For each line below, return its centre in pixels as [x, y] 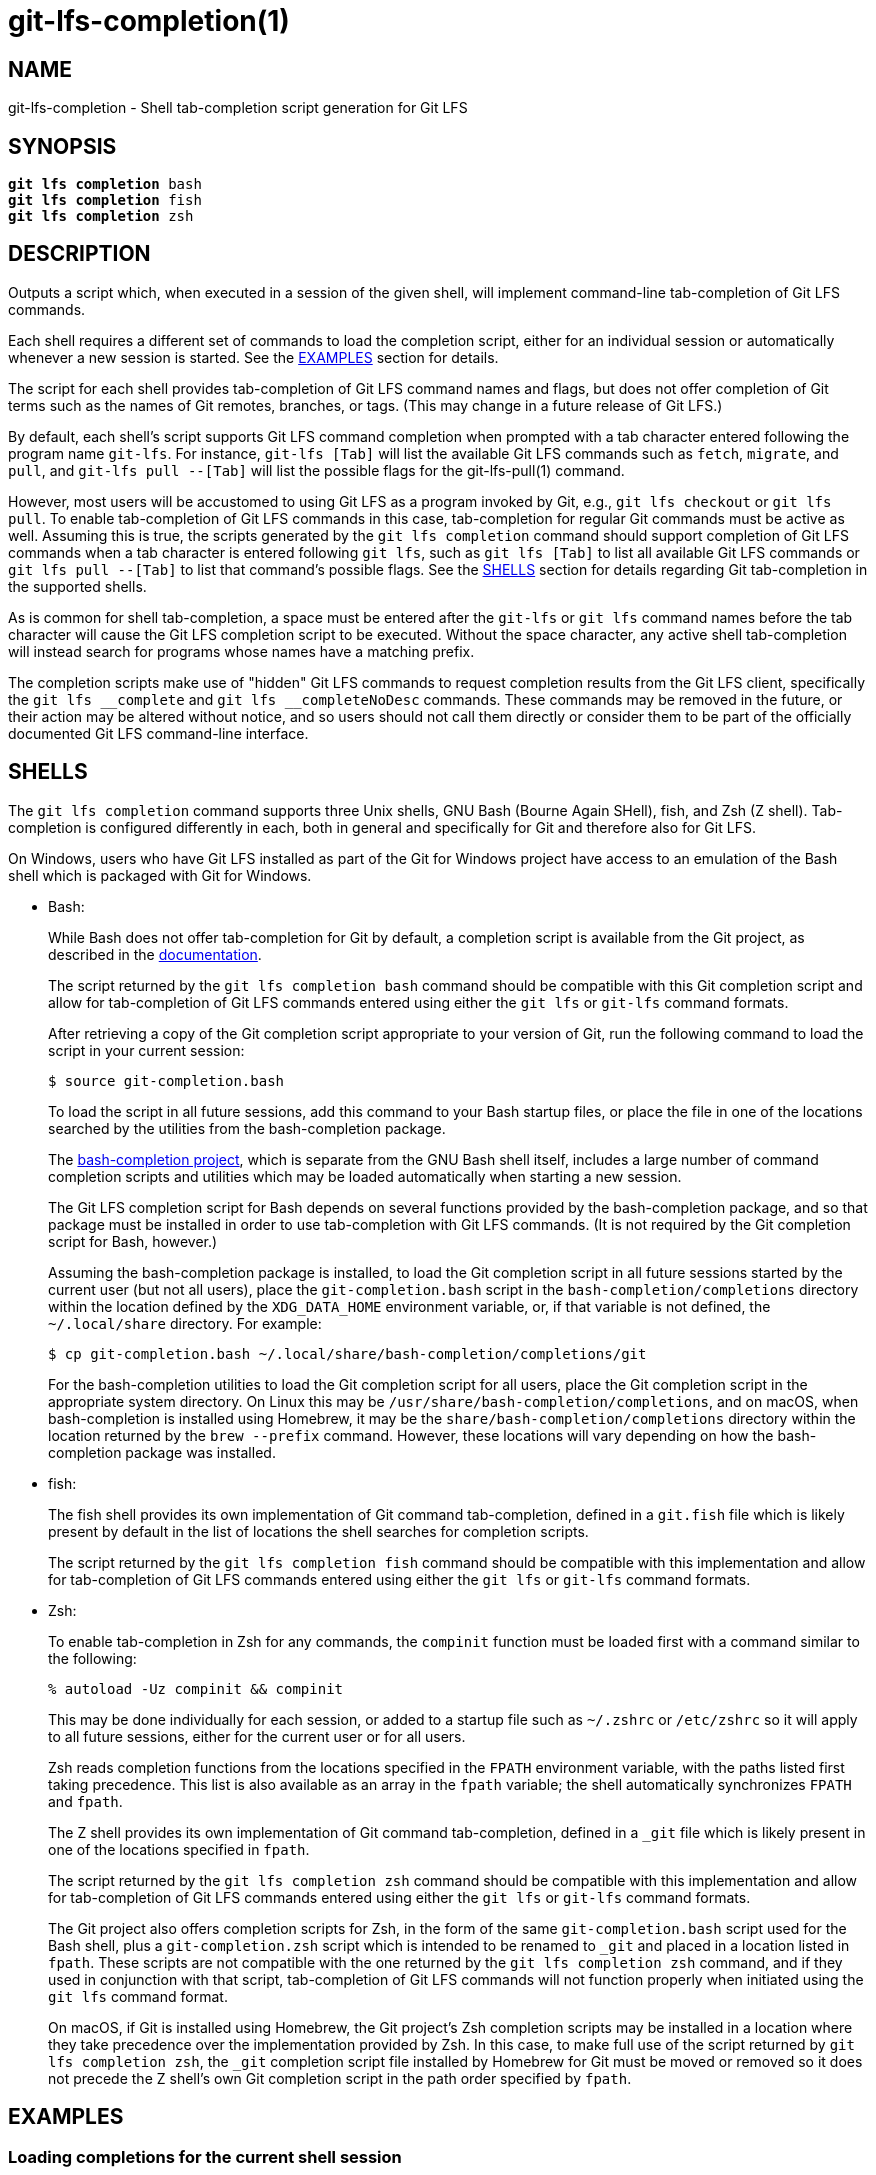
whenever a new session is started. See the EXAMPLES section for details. [253, 357]
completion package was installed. [162, 1452]
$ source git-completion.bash [166, 1080]
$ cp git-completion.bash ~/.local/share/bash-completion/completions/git [347, 1353]
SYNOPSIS [62, 146]
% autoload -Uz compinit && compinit [196, 1688]
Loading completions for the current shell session [205, 2156]
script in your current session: [146, 1050]
